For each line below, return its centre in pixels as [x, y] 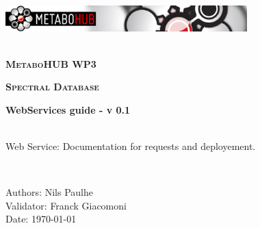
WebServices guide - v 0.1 [68, 109]
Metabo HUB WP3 [51, 63]
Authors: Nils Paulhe [49, 192]
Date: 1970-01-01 [41, 219]
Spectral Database [52, 87]
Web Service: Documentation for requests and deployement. [131, 146]
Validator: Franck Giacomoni [66, 205]
